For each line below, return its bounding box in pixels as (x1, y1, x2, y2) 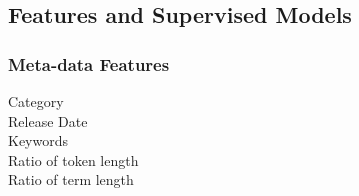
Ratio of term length (8, 169, 134, 190)
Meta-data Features (8, 51, 170, 76)
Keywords (8, 130, 69, 151)
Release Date (8, 110, 88, 131)
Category (8, 91, 64, 111)
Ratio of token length (8, 149, 139, 170)
